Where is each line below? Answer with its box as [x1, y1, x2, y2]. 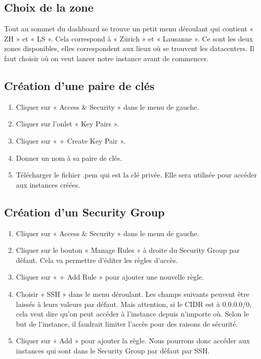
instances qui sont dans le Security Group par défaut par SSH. [16, 345, 210, 355]
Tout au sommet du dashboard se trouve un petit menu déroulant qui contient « [4, 23, 254, 34]
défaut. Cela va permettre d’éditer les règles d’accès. [16, 254, 178, 265]
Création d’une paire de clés [4, 77, 155, 93]
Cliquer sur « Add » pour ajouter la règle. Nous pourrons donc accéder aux [16, 335, 250, 346]
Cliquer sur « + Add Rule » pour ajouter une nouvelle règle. [16, 272, 204, 282]
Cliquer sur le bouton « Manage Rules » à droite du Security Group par [16, 245, 240, 255]
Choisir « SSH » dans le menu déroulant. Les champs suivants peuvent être [16, 288, 249, 299]
